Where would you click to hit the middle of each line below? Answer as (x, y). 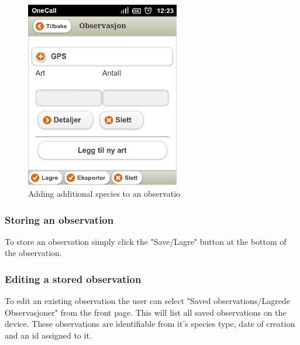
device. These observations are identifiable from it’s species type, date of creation (150, 324)
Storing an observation (59, 219)
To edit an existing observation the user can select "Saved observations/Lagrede (147, 301)
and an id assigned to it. (48, 335)
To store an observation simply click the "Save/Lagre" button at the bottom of (146, 241)
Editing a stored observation (73, 279)
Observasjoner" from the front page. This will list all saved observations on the (146, 312)
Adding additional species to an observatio (104, 194)
